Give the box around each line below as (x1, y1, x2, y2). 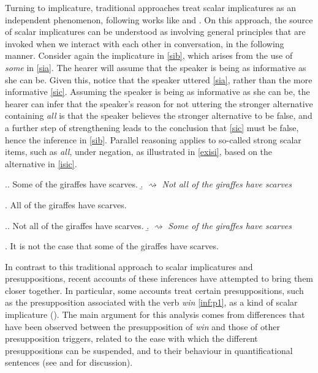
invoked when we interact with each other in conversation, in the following (5, 37, 284, 50)
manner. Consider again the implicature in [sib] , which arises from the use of (5, 49, 293, 62)
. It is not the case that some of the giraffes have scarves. (5, 239, 219, 252)
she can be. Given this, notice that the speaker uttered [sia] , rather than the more (5, 73, 312, 86)
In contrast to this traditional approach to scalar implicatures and (5, 260, 253, 273)
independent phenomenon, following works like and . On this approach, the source (5, 13, 313, 26)
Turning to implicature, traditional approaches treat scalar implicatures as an (5, 1, 297, 13)
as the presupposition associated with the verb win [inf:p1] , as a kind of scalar (5, 296, 298, 309)
